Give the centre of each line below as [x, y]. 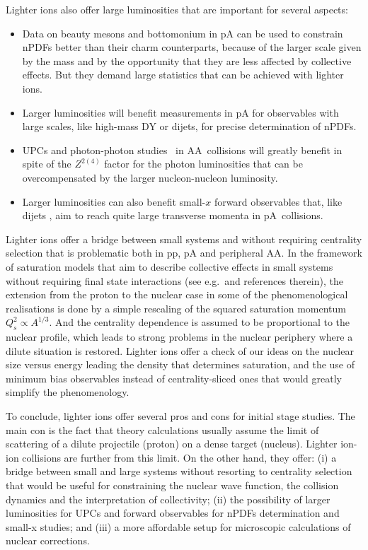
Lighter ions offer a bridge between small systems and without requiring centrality [184, 239]
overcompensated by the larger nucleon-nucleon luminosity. [150, 177]
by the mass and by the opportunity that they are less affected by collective [187, 60]
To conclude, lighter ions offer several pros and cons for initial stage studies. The [180, 416]
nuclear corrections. [48, 540]
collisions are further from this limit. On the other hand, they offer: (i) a [179, 457]
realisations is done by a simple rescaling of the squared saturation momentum [176, 308]
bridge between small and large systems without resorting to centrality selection [179, 471]
